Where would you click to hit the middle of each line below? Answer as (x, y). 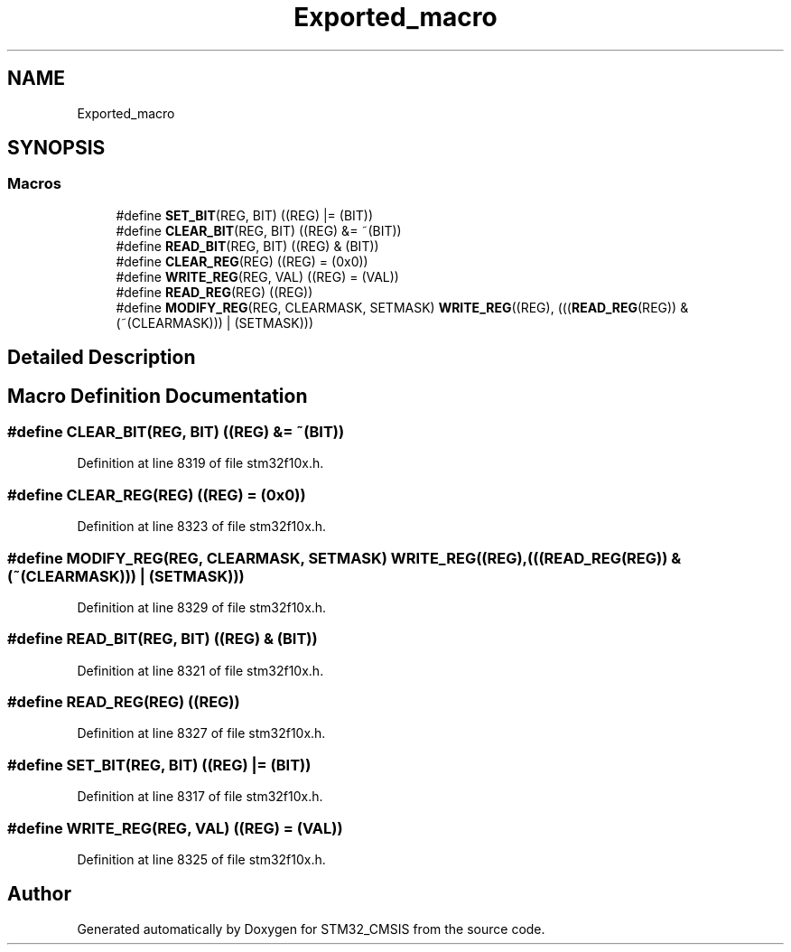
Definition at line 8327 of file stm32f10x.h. (201, 733)
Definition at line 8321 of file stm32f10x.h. (200, 670)
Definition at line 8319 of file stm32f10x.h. (200, 463)
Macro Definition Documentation (158, 396)
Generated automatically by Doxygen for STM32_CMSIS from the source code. (311, 929)
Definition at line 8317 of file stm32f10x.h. (200, 797)
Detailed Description (102, 358)
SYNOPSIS (56, 148)
